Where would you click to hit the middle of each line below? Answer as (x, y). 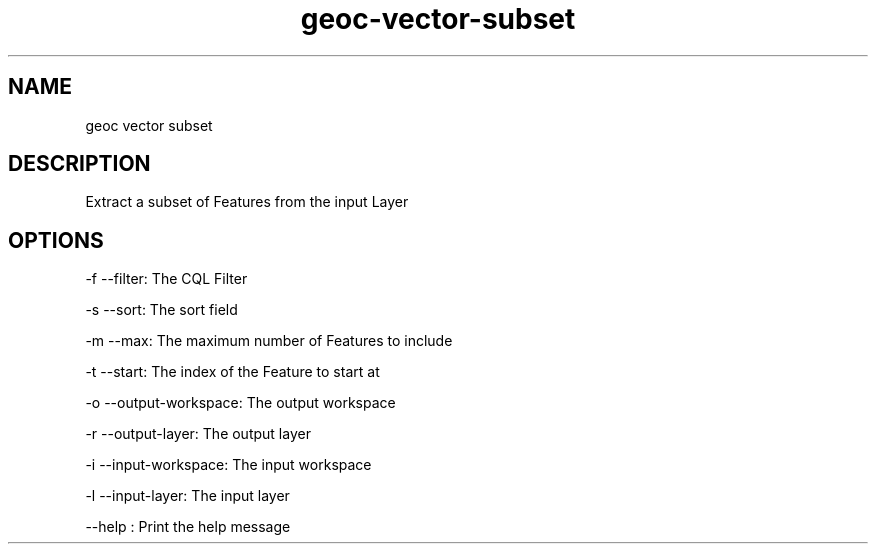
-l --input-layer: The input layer (187, 496)
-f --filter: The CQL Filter (166, 279)
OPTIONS (56, 240)
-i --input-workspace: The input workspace (228, 465)
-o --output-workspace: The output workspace (240, 403)
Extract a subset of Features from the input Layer (247, 202)
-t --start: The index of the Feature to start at (232, 372)
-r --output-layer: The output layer (198, 434)
